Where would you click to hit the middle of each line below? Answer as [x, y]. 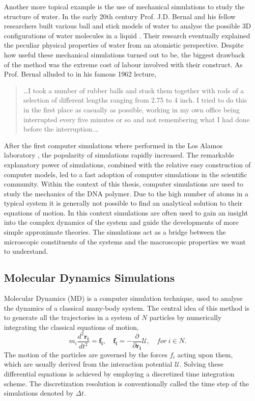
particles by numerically [185, 317]
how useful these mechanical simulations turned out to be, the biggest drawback [125, 54]
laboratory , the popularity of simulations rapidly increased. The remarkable [119, 155]
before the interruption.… [61, 129]
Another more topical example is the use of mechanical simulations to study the [124, 6]
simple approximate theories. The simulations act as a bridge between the [115, 232]
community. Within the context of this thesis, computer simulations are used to [124, 184]
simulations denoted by [39, 393]
